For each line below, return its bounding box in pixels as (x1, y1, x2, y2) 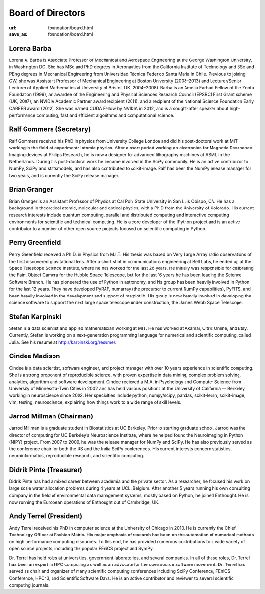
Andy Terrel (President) (9, 512, 83, 520)
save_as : (9, 31, 28, 37)
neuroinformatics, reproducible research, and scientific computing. (9, 452, 145, 458)
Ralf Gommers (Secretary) (9, 125, 91, 133)
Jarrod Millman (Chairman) (9, 412, 93, 420)
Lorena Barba (9, 44, 52, 53)
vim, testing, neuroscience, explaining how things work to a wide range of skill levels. (9, 399, 182, 405)
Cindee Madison (9, 352, 60, 360)
